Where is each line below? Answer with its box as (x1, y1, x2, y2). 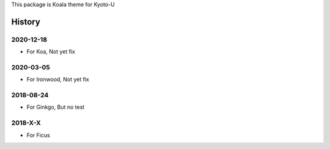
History (11, 16, 41, 27)
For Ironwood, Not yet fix (26, 76, 90, 83)
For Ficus (26, 131, 50, 139)
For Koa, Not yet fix (26, 48, 76, 55)
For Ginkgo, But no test (26, 103, 85, 111)
